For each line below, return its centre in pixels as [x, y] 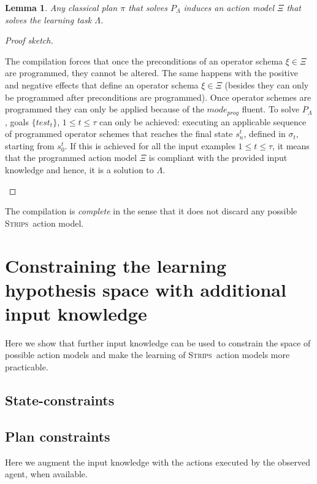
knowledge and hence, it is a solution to [79, 169]
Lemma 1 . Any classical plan [61, 7]
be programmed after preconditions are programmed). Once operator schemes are [158, 97]
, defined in [265, 134]
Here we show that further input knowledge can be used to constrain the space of [158, 342]
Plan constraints [58, 436]
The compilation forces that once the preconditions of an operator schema [144, 60]
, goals [17, 121]
